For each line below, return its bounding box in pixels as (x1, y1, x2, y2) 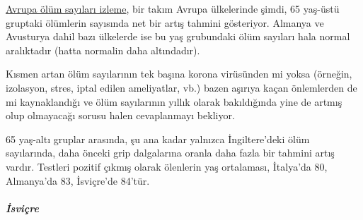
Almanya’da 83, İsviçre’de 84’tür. (6, 173, 150, 188)
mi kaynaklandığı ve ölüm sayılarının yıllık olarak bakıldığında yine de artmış (6, 94, 342, 109)
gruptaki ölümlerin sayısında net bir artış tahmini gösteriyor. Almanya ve (6, 15, 324, 30)
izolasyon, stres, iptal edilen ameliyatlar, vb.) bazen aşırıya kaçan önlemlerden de (6, 80, 357, 94)
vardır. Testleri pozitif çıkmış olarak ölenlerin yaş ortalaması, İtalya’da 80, (6, 159, 328, 173)
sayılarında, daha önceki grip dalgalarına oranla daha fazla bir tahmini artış (6, 145, 335, 160)
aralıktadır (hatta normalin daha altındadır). (6, 42, 200, 57)
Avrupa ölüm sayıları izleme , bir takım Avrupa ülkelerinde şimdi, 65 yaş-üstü (6, 1, 340, 16)
